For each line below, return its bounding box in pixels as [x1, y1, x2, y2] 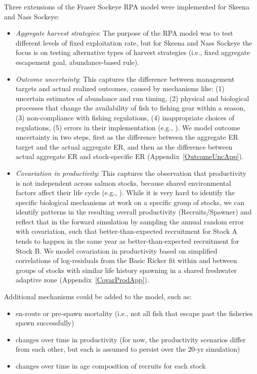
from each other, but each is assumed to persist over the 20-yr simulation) [15, 344, 240, 354]
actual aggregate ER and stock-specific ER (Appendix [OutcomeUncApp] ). [15, 151, 244, 161]
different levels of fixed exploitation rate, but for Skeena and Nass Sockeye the [15, 37, 253, 48]
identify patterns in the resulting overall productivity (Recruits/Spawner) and [15, 207, 252, 217]
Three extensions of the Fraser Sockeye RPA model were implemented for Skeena [4, 1, 250, 11]
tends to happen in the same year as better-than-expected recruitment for [15, 236, 240, 246]
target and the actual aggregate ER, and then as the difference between [15, 141, 233, 152]
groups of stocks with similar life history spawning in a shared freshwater [15, 265, 237, 275]
